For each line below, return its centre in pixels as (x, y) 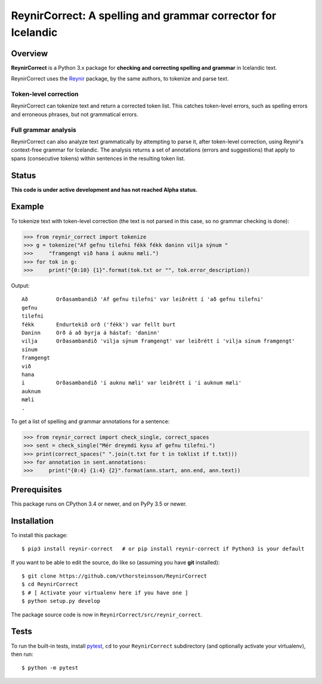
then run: (22, 654)
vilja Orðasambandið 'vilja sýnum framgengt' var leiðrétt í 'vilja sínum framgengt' (158, 341)
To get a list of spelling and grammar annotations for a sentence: (90, 421)
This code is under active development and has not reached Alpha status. (104, 190)
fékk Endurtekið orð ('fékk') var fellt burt (99, 324)
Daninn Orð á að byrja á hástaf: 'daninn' (91, 333)
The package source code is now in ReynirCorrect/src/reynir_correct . (107, 614)
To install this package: (39, 535)
